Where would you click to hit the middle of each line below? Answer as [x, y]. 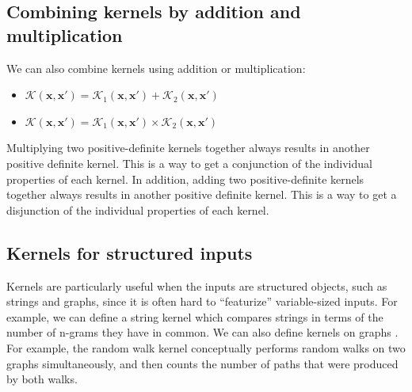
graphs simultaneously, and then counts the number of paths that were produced [202, 363]
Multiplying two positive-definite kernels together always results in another [188, 148]
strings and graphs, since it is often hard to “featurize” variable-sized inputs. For [202, 301]
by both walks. [42, 379]
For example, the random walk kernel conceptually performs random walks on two [206, 347]
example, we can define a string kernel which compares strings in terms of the [195, 316]
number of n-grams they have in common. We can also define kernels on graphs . [202, 332]
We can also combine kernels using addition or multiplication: [156, 68]
